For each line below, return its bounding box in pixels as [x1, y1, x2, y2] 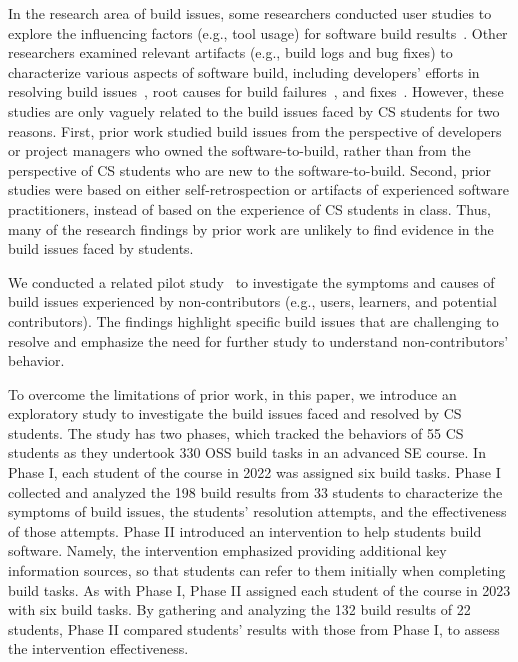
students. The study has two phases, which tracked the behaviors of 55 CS [8, 422, 464, 443]
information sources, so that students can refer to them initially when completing [8, 560, 506, 581]
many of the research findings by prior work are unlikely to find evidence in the [8, 218, 494, 239]
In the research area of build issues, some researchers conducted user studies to [8, 3, 492, 23]
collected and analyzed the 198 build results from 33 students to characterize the [8, 481, 503, 502]
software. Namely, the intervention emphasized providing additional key [8, 540, 447, 561]
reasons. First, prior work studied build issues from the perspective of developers [8, 120, 502, 141]
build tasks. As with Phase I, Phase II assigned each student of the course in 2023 [8, 579, 511, 600]
